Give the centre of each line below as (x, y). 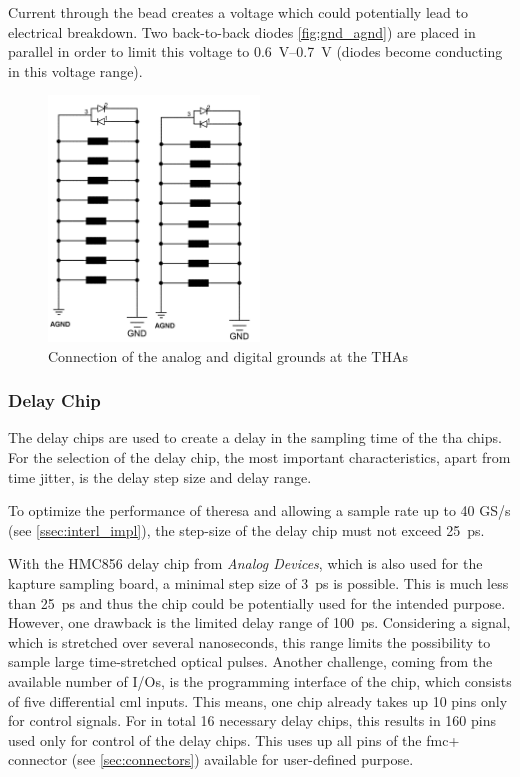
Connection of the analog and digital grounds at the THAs (228, 355)
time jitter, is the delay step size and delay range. (160, 476)
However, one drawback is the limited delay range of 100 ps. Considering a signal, (259, 622)
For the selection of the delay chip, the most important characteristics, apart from (259, 457)
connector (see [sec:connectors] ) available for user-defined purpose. (211, 759)
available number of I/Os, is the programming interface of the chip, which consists (260, 681)
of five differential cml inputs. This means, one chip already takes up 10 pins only (258, 700)
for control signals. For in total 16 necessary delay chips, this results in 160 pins (252, 720)
